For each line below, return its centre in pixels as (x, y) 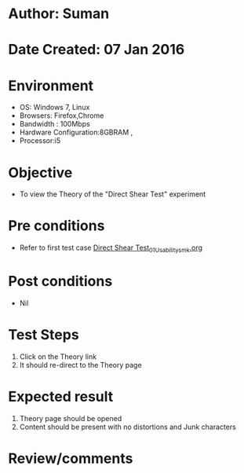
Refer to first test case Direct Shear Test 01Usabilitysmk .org (111, 248)
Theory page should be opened (71, 418)
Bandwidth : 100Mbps (55, 124)
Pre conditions (56, 226)
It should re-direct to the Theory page (81, 365)
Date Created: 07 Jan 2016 (97, 50)
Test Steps (44, 335)
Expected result (61, 397)
